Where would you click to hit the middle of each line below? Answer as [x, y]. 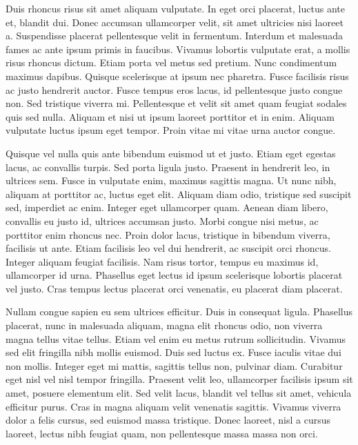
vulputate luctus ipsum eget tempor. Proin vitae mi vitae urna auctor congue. [171, 130]
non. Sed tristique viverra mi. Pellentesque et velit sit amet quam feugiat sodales [176, 103]
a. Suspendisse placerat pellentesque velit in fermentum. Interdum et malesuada [174, 36]
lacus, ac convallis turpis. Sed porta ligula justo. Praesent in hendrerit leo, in [168, 167]
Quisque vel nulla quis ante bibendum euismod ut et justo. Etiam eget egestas [171, 153]
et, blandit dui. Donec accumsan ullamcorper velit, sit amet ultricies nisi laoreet [175, 22]
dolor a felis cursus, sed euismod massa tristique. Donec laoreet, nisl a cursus [168, 420]
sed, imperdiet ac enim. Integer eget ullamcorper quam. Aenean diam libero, [167, 207]
